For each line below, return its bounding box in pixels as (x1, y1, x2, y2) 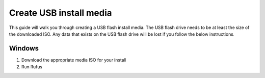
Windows (9, 44, 39, 52)
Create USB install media (9, 7, 112, 18)
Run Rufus (21, 64, 43, 70)
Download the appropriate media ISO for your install (21, 57, 127, 63)
